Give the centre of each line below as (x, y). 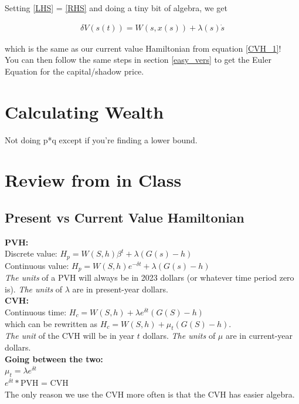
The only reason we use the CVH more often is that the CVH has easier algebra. (150, 394)
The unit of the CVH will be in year (69, 336)
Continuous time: (36, 312)
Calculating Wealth (84, 111)
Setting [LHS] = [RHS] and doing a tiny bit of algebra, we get (116, 8)
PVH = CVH (44, 382)
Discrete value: (31, 253)
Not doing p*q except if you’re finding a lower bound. (101, 139)
